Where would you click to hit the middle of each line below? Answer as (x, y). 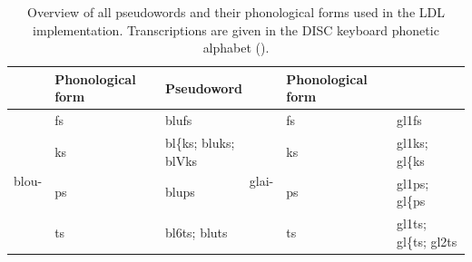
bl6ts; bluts (196, 232)
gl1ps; (413, 183)
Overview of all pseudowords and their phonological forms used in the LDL (236, 12)
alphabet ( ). (236, 48)
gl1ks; (413, 143)
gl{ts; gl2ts (427, 241)
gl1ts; (412, 223)
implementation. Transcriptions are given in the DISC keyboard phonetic (236, 29)
